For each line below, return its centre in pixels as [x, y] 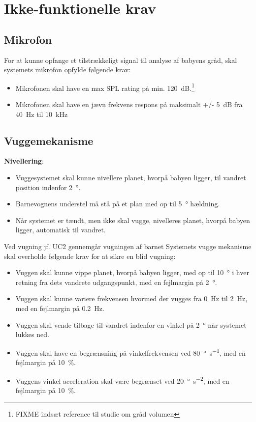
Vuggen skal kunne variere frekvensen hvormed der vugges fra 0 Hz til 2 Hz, [131, 298]
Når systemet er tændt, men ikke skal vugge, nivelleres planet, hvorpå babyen [133, 220]
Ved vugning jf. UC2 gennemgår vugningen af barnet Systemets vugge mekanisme [128, 246]
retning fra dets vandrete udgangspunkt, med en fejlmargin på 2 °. [116, 282]
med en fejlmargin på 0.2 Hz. [60, 308]
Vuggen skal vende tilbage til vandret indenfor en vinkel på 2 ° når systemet [131, 324]
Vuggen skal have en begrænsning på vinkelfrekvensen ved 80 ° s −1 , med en [130, 352]
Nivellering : [24, 161]
